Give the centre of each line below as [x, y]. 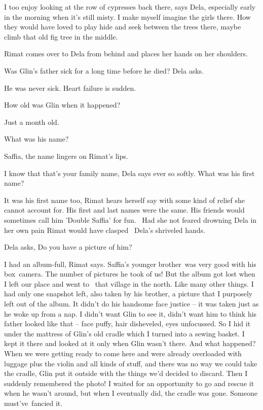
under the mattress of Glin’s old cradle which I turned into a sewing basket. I [124, 333]
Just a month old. [32, 122]
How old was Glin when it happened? [62, 105]
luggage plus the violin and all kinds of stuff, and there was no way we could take [131, 363]
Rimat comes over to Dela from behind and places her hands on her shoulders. [126, 54]
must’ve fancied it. [33, 403]
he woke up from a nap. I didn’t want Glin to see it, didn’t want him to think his [130, 313]
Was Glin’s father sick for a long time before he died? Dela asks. [104, 70]
